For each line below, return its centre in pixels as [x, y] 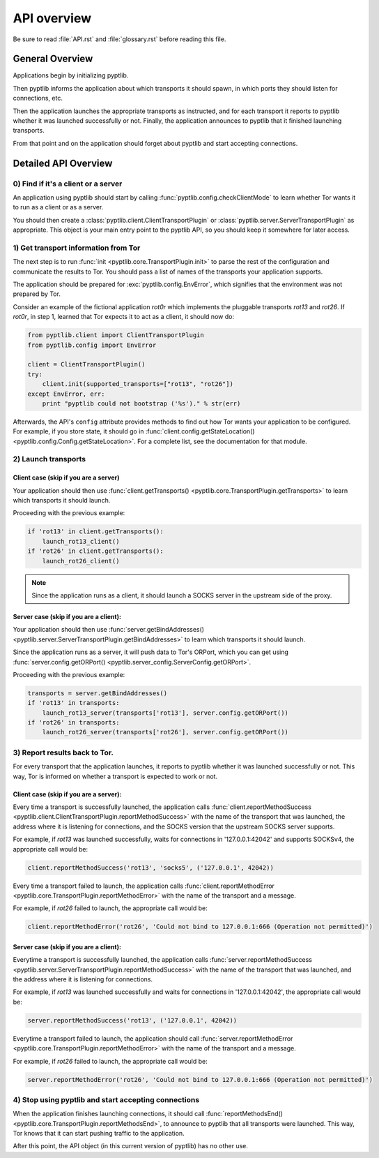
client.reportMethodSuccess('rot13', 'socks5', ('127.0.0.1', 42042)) [151, 868]
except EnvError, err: [66, 394]
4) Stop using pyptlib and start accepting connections [106, 1099]
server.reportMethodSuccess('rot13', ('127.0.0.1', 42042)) [132, 1020]
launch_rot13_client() [81, 541]
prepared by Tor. [37, 294]
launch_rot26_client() [81, 561]
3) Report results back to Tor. [63, 752]
